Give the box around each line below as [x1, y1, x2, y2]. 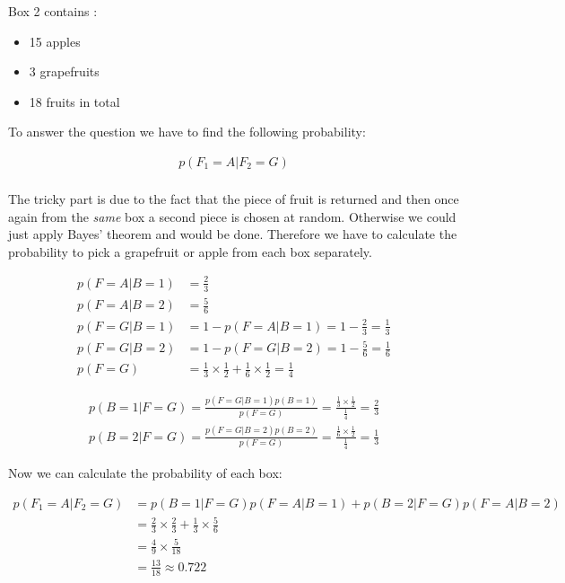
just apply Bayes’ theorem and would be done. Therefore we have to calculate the [8, 225, 457, 243]
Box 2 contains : [8, 2, 98, 20]
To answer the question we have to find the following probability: [8, 122, 366, 141]
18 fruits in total [29, 92, 120, 110]
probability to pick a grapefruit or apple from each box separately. [8, 242, 372, 261]
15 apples [29, 31, 81, 50]
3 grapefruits [29, 62, 100, 81]
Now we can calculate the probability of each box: [8, 464, 282, 482]
